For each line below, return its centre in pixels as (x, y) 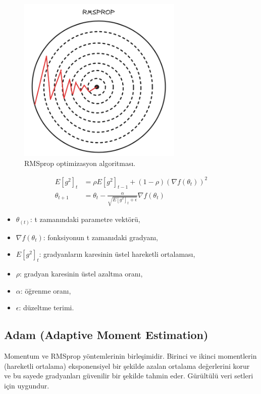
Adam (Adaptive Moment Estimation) (106, 335)
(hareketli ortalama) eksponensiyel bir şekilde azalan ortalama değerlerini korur (127, 365)
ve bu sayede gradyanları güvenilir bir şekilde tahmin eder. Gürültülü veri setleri (129, 376)
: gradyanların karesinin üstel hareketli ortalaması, (117, 254)
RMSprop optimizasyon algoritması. (80, 163)
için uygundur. (27, 385)
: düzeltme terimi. (46, 307)
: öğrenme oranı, (46, 290)
